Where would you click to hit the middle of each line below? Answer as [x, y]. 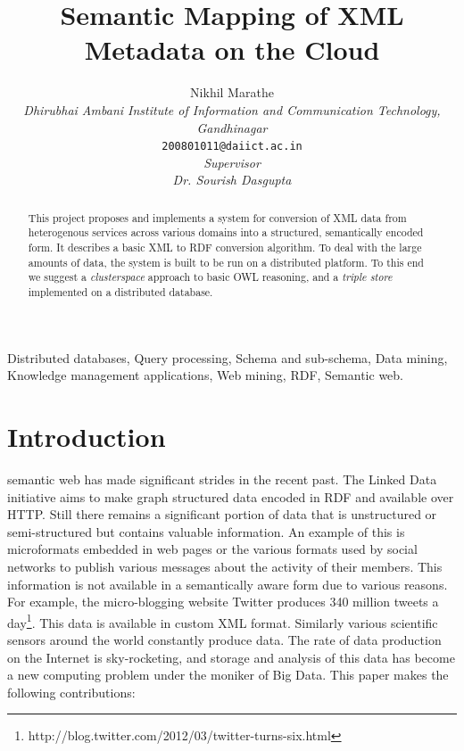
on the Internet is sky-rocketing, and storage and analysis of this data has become [231, 657]
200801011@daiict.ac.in [232, 147]
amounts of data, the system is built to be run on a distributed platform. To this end [226, 262]
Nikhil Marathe [232, 92]
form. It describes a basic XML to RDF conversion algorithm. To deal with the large [225, 248]
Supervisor [232, 162]
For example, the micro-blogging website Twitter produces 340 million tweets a [223, 602]
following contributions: [71, 692]
